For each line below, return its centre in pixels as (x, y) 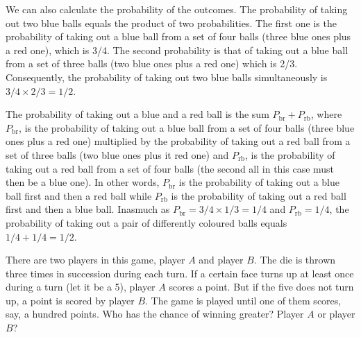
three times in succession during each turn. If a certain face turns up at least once (180, 273)
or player (336, 314)
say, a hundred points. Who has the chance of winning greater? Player (155, 314)
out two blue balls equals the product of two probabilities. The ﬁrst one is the (171, 23)
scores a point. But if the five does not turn (261, 287)
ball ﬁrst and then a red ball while (79, 195)
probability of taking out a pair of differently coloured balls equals (146, 222)
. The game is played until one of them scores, (243, 300)
